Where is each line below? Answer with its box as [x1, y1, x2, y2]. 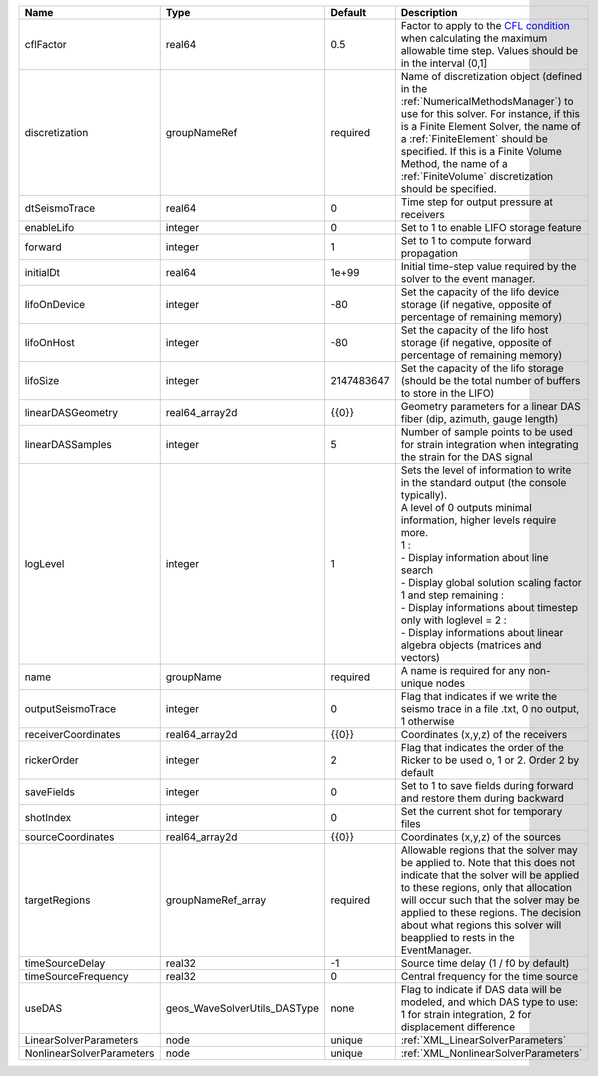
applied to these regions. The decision [400, 906, 582, 919]
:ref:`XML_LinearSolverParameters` [400, 1033, 567, 1047]
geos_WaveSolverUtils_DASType [165, 1001, 320, 1015]
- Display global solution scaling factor [400, 576, 582, 589]
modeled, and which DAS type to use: [400, 995, 579, 1009]
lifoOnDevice [24, 298, 86, 311]
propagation [400, 246, 459, 260]
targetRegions [24, 893, 91, 907]
